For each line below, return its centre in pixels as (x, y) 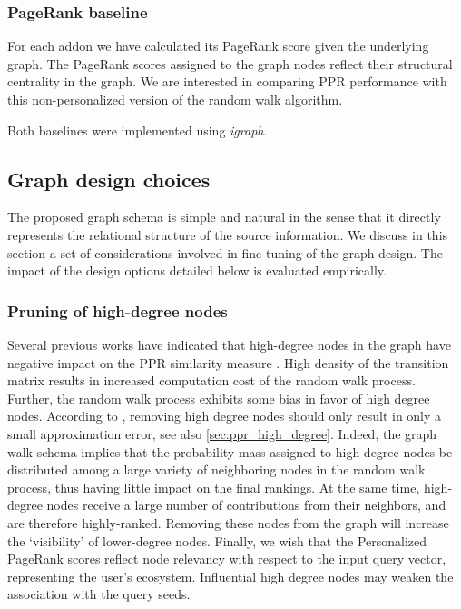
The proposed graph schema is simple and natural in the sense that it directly (224, 217)
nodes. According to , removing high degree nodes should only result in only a (225, 416)
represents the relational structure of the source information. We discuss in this (228, 234)
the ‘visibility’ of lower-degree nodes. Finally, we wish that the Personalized (217, 540)
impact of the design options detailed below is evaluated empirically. (197, 270)
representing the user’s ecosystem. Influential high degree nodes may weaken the (230, 576)
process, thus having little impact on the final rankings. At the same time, (214, 487)
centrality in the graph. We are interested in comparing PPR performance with (227, 81)
